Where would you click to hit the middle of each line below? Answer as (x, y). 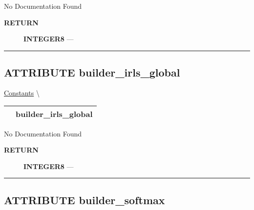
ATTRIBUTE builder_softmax (85, 200)
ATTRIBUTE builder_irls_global (92, 72)
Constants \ (22, 92)
